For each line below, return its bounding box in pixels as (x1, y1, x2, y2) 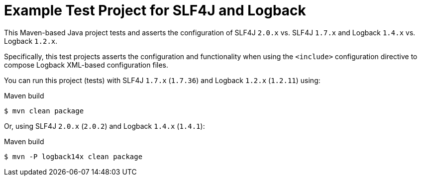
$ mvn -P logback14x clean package (4, 152, 143, 161)
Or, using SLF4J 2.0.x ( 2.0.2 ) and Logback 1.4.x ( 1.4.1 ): (4, 121, 205, 130)
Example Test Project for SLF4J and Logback (4, 2, 306, 19)
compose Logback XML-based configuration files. (4, 60, 169, 69)
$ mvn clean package (4, 106, 84, 115)
